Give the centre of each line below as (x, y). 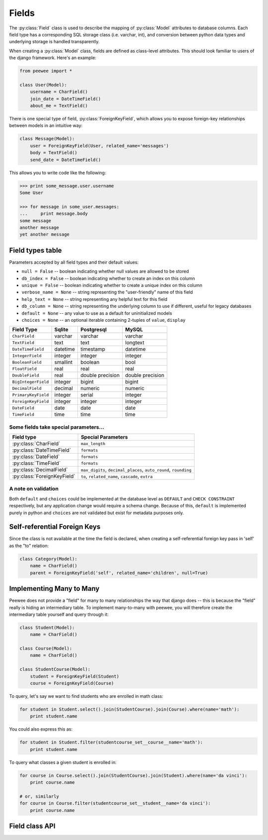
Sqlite (62, 330)
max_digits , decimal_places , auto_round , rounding (136, 470)
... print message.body (54, 214)
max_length (93, 443)
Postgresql (93, 330)
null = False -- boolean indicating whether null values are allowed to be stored (105, 272)
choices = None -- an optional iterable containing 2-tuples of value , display (103, 320)
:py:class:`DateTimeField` (42, 450)
